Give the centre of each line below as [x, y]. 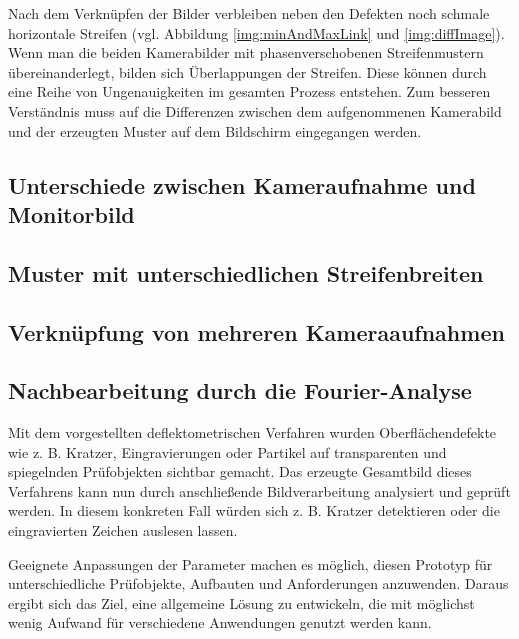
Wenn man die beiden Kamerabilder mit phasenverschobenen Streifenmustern [246, 52]
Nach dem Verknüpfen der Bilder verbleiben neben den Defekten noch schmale [249, 13]
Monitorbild [71, 213]
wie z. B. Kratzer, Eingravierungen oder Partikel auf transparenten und [227, 451]
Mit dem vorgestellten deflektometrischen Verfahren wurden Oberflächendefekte [252, 432]
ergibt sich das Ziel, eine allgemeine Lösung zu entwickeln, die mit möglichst [241, 602]
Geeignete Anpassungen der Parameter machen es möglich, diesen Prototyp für [250, 563]
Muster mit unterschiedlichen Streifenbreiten [246, 272]
